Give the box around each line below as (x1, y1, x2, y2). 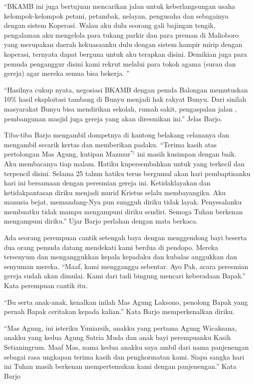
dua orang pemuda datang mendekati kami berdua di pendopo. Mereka (4, 242, 218, 252)
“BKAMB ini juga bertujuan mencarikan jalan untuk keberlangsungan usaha (4, 1, 235, 11)
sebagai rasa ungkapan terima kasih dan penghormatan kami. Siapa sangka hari (4, 351, 244, 361)
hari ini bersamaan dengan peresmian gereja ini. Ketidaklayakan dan (4, 178, 210, 188)
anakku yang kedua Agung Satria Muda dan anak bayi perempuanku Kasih (4, 332, 231, 342)
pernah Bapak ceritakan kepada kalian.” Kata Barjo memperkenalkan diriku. (4, 306, 235, 316)
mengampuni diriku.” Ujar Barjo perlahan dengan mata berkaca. (4, 216, 198, 226)
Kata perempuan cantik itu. (4, 280, 88, 291)
